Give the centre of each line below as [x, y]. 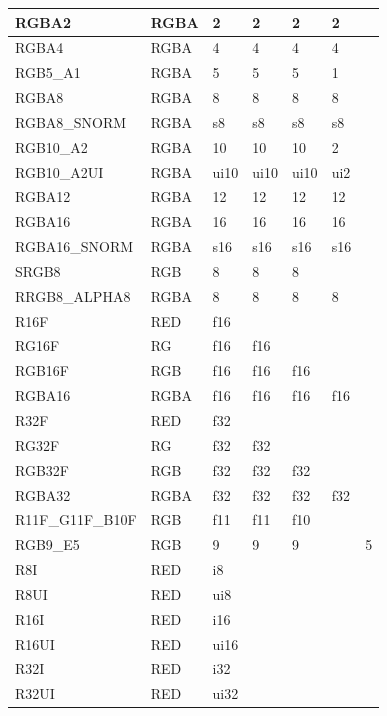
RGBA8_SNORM [71, 121]
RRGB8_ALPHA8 [73, 295]
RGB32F [42, 469]
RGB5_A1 [48, 72]
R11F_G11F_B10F [76, 519]
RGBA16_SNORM [74, 246]
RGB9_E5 [47, 544]
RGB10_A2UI [59, 171]
